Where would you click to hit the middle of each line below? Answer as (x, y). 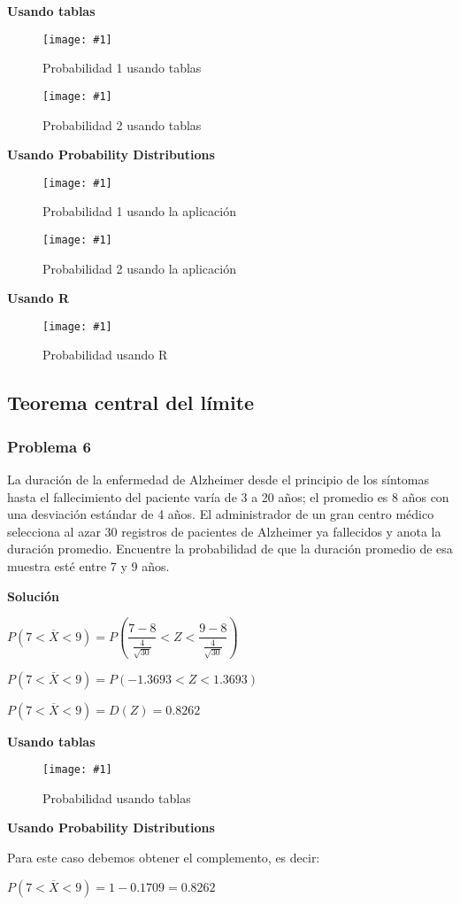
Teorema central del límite (131, 402)
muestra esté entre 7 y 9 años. (88, 566)
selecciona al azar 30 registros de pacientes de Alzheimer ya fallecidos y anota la (224, 531)
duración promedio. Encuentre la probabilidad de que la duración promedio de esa (230, 549)
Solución (34, 596)
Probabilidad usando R (105, 355)
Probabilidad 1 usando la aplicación (139, 211)
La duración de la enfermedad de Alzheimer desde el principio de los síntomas (218, 480)
